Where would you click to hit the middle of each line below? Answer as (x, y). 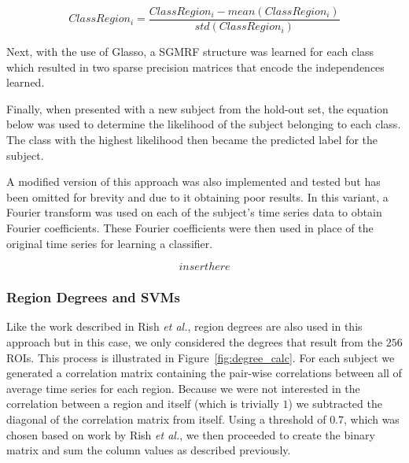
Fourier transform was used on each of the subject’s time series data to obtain (194, 212)
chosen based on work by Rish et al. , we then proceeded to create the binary (191, 434)
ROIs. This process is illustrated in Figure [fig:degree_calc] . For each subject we (201, 357)
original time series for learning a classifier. (110, 243)
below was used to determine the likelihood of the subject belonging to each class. (204, 124)
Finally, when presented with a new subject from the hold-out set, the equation (197, 108)
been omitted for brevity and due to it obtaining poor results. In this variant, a (197, 196)
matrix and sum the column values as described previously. (149, 450)
